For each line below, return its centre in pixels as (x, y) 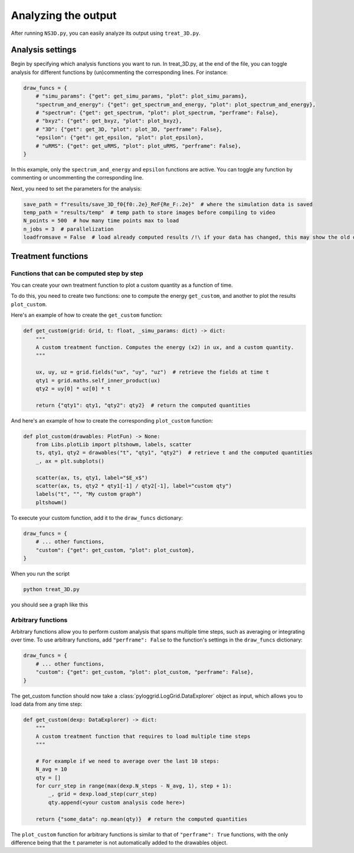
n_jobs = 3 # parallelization (69, 229)
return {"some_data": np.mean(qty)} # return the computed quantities (142, 819)
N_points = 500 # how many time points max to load (101, 221)
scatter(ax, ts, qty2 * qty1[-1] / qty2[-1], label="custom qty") (134, 486)
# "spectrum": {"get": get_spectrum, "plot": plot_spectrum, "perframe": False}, (157, 113)
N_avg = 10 (51, 769)
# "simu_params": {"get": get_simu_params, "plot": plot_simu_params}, (142, 96)
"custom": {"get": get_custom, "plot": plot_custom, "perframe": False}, (145, 672)
